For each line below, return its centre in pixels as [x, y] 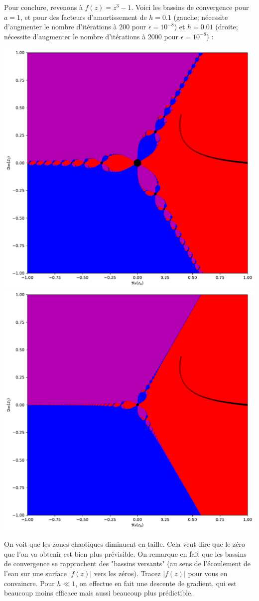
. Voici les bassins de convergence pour [190, 7]
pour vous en [208, 573]
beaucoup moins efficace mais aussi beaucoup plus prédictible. [99, 593]
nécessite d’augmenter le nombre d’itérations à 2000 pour [91, 36]
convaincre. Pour [29, 583]
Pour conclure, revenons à [43, 7]
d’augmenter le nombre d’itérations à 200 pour [75, 27]
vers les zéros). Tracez [127, 573]
